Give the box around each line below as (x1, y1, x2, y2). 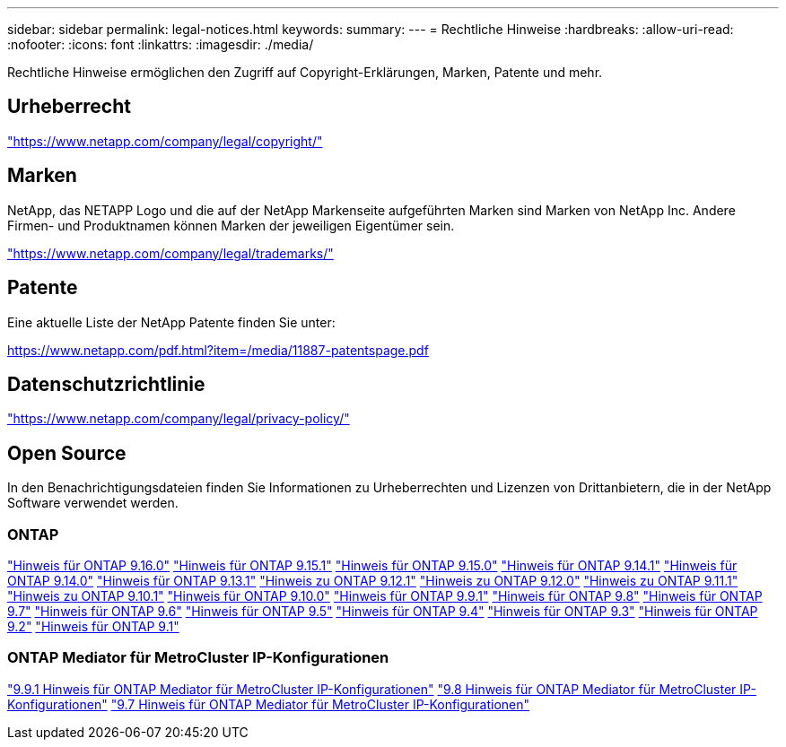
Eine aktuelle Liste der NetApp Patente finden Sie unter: (7, 314, 336, 330)
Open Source (7, 441, 127, 465)
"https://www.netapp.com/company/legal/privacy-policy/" (7, 411, 350, 427)
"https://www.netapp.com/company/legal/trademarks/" (7, 245, 334, 261)
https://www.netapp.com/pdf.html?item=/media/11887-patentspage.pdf (7, 342, 429, 358)
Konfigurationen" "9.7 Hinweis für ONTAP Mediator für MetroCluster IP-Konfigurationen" (7, 696, 530, 712)
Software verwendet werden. (7, 495, 179, 511)
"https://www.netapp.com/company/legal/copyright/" (7, 133, 323, 149)
